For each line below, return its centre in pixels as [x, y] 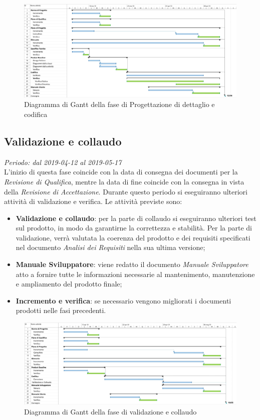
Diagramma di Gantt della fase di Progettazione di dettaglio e [119, 104]
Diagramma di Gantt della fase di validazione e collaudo [110, 411]
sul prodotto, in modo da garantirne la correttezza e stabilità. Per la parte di [134, 228]
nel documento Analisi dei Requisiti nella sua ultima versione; [110, 247]
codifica [36, 114]
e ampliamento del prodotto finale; [69, 284]
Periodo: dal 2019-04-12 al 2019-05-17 [63, 162]
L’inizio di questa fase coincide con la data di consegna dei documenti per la [121, 172]
